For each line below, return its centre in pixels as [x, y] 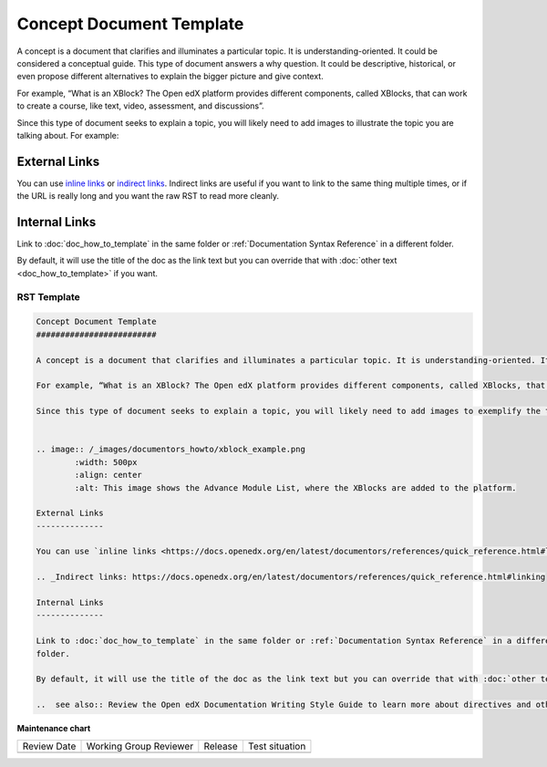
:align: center [108, 475]
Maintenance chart [54, 729]
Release [221, 746]
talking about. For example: [68, 135]
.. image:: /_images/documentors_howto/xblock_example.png [170, 450]
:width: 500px [106, 462]
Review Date [49, 746]
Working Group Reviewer [140, 746]
